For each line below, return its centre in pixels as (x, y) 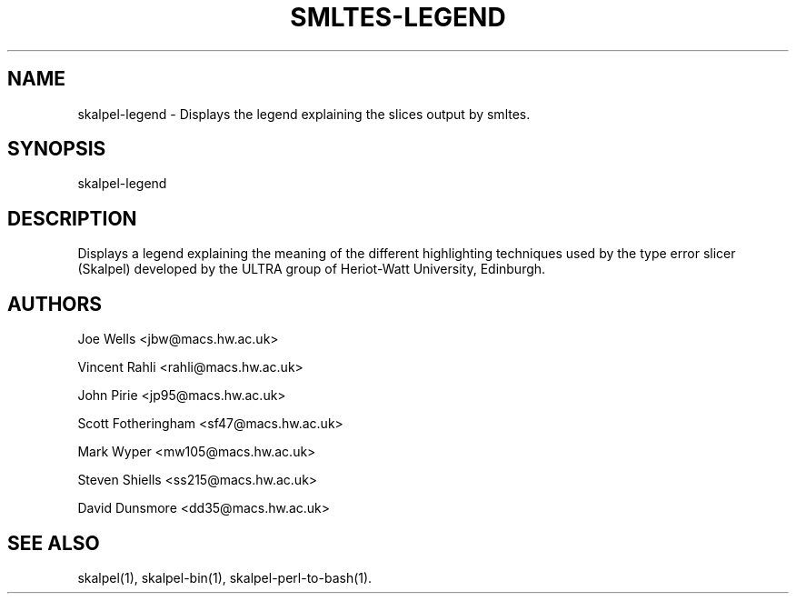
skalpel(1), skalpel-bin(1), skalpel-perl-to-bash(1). (225, 577)
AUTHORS (55, 304)
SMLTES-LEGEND (398, 17)
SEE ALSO (54, 543)
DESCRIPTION (72, 218)
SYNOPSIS (57, 149)
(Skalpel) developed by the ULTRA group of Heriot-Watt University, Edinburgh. (312, 269)
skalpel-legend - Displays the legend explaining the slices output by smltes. (304, 114)
